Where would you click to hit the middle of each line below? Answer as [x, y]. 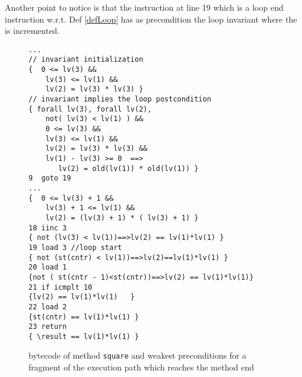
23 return [48, 327]
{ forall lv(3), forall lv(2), [90, 109]
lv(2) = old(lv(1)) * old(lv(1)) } [128, 168]
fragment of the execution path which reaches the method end [142, 367]
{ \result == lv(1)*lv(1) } [84, 336]
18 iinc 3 [48, 228]
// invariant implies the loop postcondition [120, 99]
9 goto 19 [50, 178]
